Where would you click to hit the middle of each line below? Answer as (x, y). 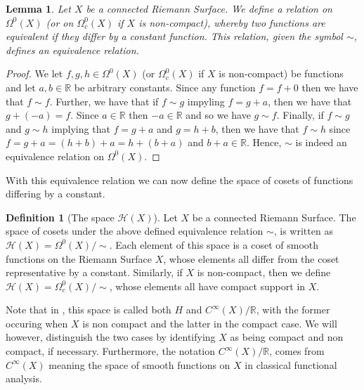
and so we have (218, 115)
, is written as (303, 231)
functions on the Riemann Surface (79, 258)
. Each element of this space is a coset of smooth (214, 244)
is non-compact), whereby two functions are (232, 22)
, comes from (297, 351)
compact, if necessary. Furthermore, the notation (111, 351)
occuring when (37, 323)
